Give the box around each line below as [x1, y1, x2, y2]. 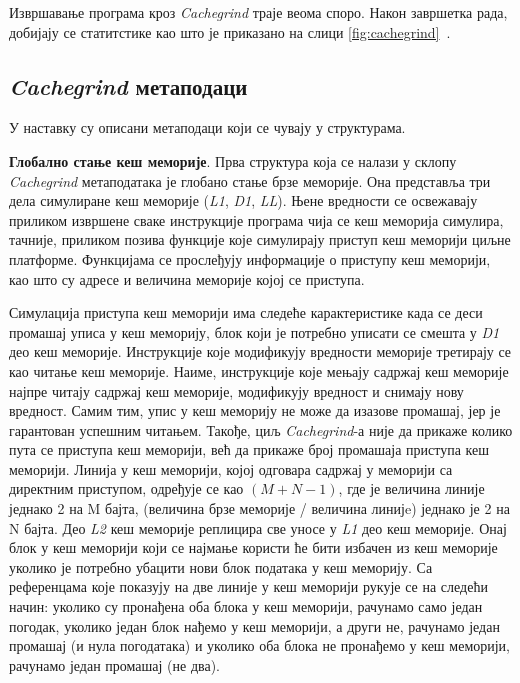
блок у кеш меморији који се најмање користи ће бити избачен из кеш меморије [9, 537, 498, 558]
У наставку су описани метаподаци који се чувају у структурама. [9, 117, 406, 138]
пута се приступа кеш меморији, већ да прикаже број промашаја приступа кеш [9, 439, 490, 460]
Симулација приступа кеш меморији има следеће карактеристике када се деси [9, 302, 483, 323]
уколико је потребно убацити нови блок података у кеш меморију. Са [9, 556, 433, 577]
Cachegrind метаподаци [9, 70, 248, 101]
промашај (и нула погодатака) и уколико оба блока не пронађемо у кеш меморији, [9, 635, 511, 656]
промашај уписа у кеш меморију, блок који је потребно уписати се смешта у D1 [9, 321, 500, 342]
